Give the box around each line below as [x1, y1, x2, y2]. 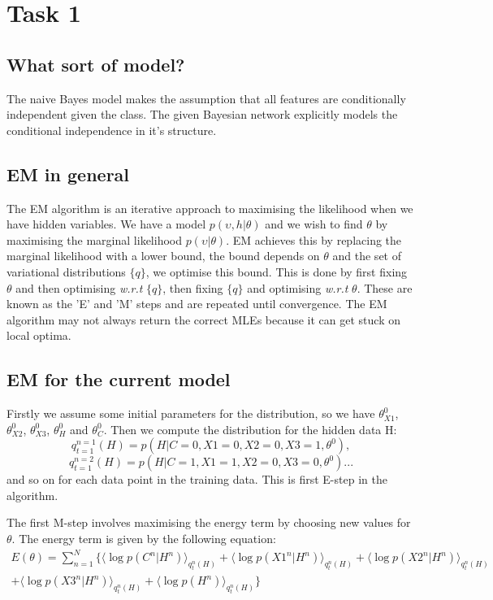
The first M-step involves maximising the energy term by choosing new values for [6, 514, 411, 531]
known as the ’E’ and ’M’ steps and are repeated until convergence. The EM [6, 295, 387, 312]
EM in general [6, 161, 130, 186]
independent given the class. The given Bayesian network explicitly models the [6, 106, 398, 123]
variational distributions [6, 263, 126, 280]
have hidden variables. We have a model [6, 215, 206, 233]
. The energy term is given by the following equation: [11, 530, 276, 547]
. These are [357, 279, 413, 296]
